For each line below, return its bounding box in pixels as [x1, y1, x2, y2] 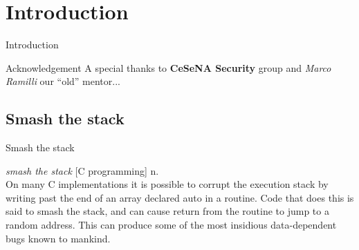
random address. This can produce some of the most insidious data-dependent [6, 218, 337, 232]
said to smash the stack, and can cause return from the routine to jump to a [6, 204, 329, 218]
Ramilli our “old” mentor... [6, 74, 120, 88]
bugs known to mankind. [6, 231, 111, 245]
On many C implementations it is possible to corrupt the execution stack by [6, 177, 329, 191]
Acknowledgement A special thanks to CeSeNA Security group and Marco [6, 60, 331, 75]
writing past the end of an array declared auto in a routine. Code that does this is [6, 190, 354, 204]
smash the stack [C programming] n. [6, 163, 159, 177]
